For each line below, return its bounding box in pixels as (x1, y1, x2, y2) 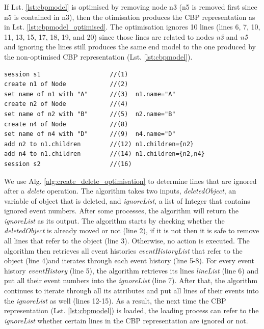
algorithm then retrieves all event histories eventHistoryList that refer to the (4, 245, 243, 256)
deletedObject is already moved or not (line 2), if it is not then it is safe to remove (4, 225, 259, 236)
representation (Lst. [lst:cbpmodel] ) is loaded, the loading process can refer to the (4, 305, 259, 316)
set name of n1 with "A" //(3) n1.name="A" (4, 90, 176, 98)
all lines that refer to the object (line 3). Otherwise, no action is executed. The (4, 235, 250, 246)
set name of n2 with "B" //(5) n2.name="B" (4, 110, 176, 118)
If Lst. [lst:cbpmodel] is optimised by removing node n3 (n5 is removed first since (4, 2, 257, 12)
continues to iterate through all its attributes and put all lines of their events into (4, 285, 259, 296)
